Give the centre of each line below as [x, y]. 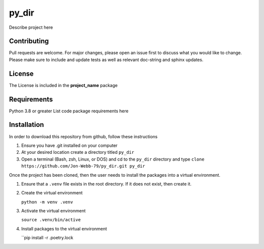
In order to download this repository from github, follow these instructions [83, 136]
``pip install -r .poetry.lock [47, 238]
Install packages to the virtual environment [64, 228]
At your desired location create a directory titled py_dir [78, 152]
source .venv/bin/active [51, 220]
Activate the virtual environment [54, 211]
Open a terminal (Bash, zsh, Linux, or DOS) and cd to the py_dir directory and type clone [113, 159]
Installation [26, 125]
